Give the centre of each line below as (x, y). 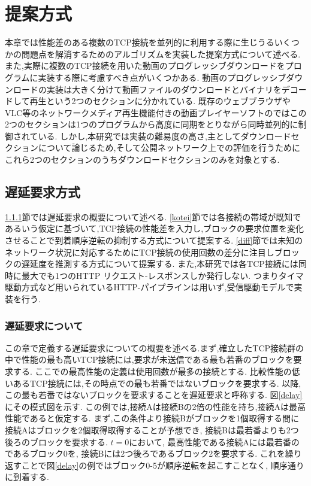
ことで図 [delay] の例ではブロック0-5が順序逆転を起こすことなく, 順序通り (163, 465)
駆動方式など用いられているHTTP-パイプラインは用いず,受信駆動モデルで (150, 287)
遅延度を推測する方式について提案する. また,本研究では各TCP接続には (160, 264)
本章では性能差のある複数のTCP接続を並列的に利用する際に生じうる (140, 42)
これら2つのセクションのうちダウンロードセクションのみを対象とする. (142, 160)
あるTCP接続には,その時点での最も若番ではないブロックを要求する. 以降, (157, 383)
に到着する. (27, 477)
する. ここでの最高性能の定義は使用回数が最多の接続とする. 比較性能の (152, 371)
